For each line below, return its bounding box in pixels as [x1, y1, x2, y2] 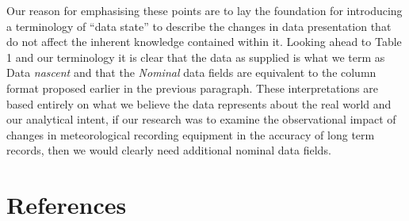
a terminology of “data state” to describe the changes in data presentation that [6, 17, 392, 34]
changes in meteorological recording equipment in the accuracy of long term [6, 126, 375, 143]
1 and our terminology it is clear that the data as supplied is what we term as [6, 48, 385, 65]
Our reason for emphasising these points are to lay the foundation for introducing [6, 2, 403, 18]
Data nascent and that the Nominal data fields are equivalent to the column [6, 64, 377, 81]
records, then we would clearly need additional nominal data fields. [6, 142, 331, 158]
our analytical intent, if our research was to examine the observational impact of [6, 111, 396, 128]
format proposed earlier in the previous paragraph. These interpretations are [6, 79, 378, 96]
